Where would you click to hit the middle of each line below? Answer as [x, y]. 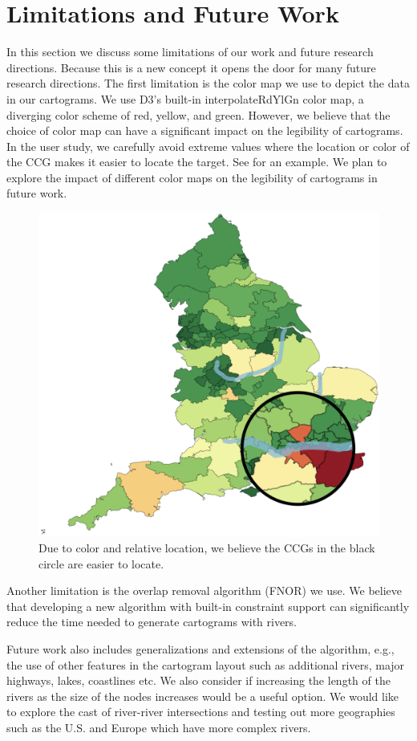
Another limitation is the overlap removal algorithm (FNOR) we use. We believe [204, 590]
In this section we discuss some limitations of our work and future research [190, 52]
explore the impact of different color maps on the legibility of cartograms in [192, 177]
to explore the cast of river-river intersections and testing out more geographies [201, 712]
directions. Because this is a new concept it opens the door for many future [191, 67]
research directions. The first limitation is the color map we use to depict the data [208, 83]
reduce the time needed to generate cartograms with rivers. [152, 622]
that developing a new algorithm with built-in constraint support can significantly [208, 606]
